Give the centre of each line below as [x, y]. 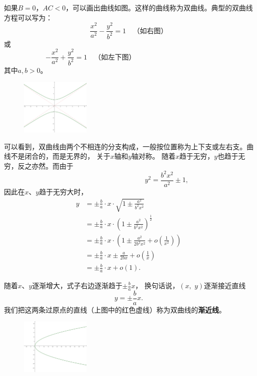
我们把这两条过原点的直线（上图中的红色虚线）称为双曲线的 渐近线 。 [115, 309]
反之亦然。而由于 [45, 165]
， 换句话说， [157, 285]
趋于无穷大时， [63, 191]
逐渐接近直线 [225, 285]
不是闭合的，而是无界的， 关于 [60, 156]
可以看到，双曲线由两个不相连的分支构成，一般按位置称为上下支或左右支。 [125, 146]
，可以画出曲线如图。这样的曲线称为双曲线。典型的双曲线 [159, 7]
